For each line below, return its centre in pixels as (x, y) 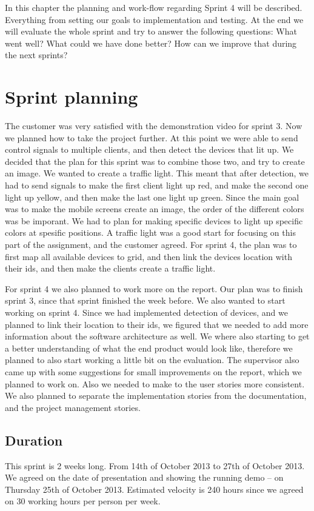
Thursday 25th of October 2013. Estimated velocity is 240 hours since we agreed (154, 489)
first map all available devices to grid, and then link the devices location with (149, 256)
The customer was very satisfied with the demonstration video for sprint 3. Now (154, 126)
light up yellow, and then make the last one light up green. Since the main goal (152, 197)
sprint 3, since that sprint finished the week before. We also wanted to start (145, 300)
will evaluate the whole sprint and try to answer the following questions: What (151, 31)
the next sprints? (36, 55)
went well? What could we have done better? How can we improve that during (151, 43)
